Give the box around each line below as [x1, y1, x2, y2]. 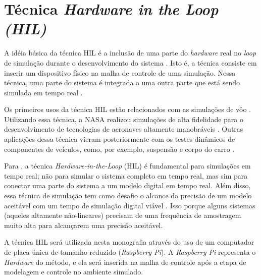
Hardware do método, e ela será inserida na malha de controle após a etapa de [4, 256, 246, 267]
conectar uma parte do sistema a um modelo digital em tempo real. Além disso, [4, 180, 251, 191]
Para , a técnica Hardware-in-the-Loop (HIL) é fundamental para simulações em [4, 160, 251, 171]
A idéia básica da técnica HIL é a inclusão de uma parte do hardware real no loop [4, 47, 256, 58]
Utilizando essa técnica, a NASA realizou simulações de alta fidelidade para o [4, 114, 244, 124]
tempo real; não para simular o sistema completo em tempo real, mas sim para [4, 170, 248, 181]
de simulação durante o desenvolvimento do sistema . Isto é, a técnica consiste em [4, 57, 257, 68]
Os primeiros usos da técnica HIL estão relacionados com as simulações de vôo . [4, 104, 251, 115]
